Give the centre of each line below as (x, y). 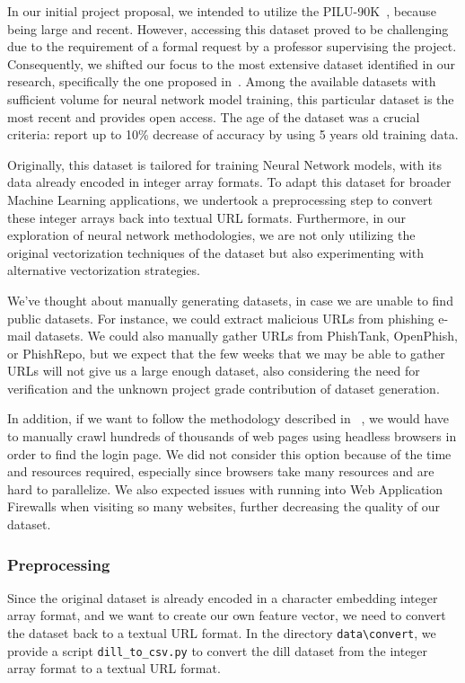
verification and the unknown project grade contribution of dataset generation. (224, 388)
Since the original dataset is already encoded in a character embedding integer (223, 597)
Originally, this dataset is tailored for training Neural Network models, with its (225, 164)
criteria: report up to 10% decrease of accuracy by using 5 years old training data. (233, 134)
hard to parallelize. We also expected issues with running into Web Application (225, 488)
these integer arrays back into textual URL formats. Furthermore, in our (207, 217)
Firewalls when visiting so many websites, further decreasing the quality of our (224, 506)
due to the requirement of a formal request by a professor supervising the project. (232, 46)
